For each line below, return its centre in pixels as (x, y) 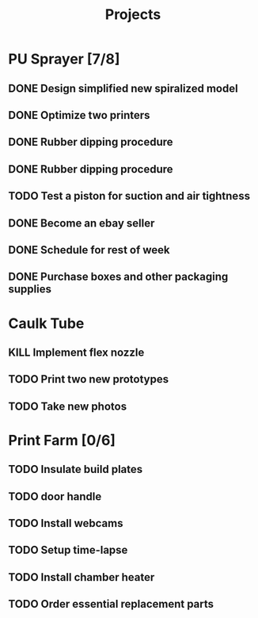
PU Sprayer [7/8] (64, 59)
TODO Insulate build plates (76, 469)
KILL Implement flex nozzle (76, 352)
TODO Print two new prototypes (89, 379)
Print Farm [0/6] (62, 440)
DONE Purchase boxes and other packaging (118, 277)
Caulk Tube (46, 323)
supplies (30, 290)
